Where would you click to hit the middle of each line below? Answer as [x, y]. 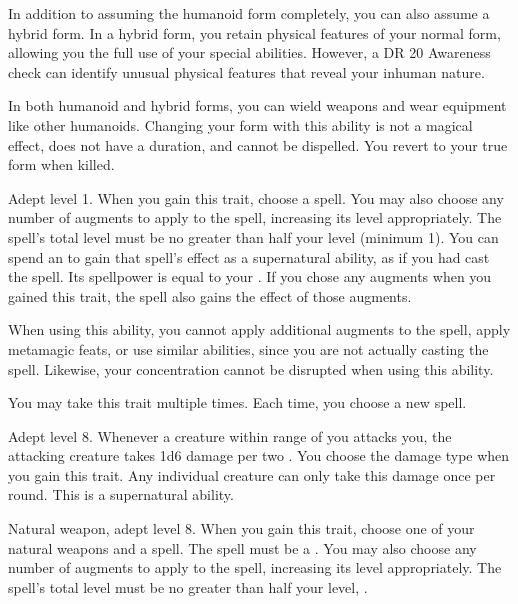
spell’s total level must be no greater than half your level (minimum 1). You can [253, 236]
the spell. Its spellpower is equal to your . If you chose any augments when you [250, 276]
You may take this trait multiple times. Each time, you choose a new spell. [237, 402]
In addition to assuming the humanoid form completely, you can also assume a [249, 13]
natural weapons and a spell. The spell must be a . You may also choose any [242, 547]
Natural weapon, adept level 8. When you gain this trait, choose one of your [241, 528]
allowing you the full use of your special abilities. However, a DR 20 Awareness [249, 52]
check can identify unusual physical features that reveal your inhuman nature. [246, 71]
